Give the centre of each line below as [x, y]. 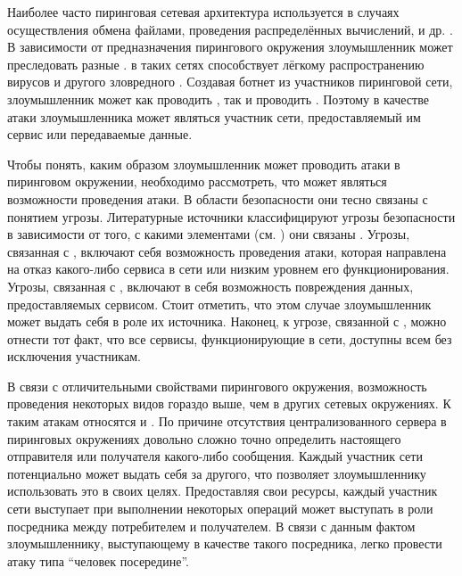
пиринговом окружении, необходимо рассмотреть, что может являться [197, 181]
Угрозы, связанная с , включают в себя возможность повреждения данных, [210, 286]
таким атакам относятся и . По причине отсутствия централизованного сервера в [227, 421]
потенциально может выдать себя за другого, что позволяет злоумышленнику [217, 473]
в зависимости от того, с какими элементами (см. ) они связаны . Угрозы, [209, 234]
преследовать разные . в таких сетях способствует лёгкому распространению [216, 64]
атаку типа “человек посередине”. [98, 560]
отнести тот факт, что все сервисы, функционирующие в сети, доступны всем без [230, 338]
